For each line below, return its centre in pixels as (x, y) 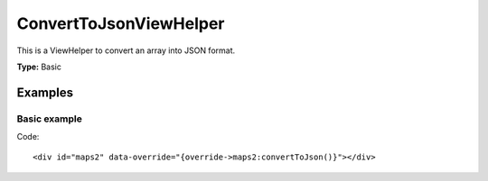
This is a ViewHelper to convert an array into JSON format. (126, 50)
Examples (45, 92)
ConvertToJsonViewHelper (121, 23)
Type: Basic (39, 67)
